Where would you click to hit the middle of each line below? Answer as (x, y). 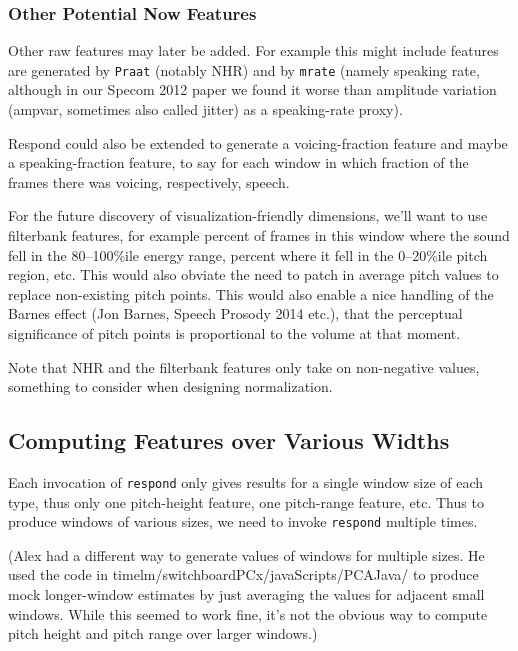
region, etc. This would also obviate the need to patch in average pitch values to (253, 274)
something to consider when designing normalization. (170, 386)
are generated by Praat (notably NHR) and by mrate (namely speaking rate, (244, 69)
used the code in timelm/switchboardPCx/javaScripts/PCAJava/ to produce (243, 574)
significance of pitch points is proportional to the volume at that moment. (234, 333)
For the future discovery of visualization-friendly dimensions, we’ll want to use (248, 215)
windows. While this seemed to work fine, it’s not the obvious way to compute (248, 613)
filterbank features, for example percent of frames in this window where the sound (259, 235)
